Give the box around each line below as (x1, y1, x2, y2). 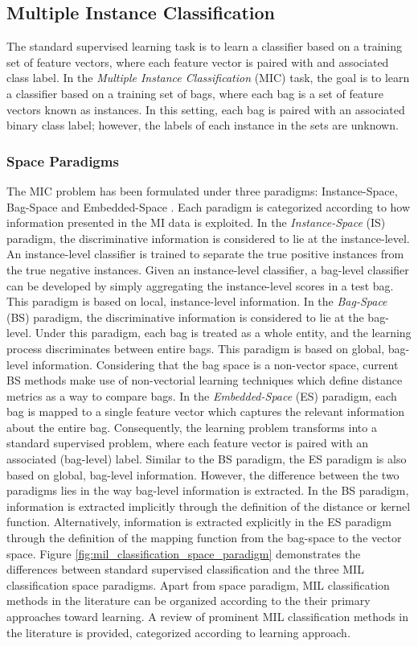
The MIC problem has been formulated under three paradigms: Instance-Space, (6, 182, 398, 199)
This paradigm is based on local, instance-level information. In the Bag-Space (6, 293, 387, 310)
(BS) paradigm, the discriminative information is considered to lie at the (6, 308, 364, 325)
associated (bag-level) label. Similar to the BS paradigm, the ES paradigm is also (6, 451, 407, 467)
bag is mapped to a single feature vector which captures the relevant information (6, 403, 405, 420)
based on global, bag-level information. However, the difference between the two (6, 466, 400, 483)
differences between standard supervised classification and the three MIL (6, 561, 364, 578)
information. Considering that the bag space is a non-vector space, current (31, 356, 399, 372)
